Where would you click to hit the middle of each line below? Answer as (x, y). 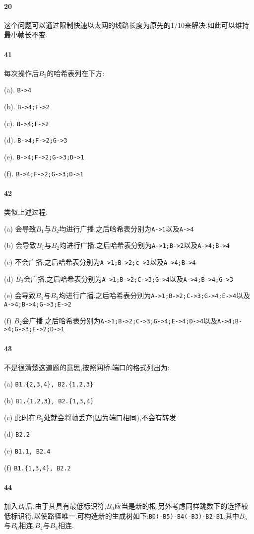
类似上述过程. (26, 212)
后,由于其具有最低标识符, (66, 506)
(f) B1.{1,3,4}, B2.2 (37, 467)
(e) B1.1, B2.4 (27, 450)
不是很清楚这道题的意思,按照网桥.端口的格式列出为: (87, 367)
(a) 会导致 (20, 228)
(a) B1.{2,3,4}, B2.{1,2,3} (49, 384)
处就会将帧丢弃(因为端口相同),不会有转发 (110, 417)
